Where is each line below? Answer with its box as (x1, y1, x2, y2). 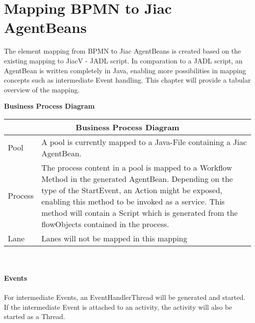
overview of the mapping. (4, 84, 80, 94)
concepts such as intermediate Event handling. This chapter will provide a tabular (4, 75, 251, 85)
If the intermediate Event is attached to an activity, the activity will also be (4, 301, 232, 312)
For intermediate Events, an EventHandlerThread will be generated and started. (4, 292, 246, 302)
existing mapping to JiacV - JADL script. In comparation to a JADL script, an (4, 55, 243, 65)
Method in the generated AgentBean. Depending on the (41, 173, 233, 184)
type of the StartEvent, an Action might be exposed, (41, 184, 223, 196)
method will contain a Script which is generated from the (41, 206, 238, 218)
